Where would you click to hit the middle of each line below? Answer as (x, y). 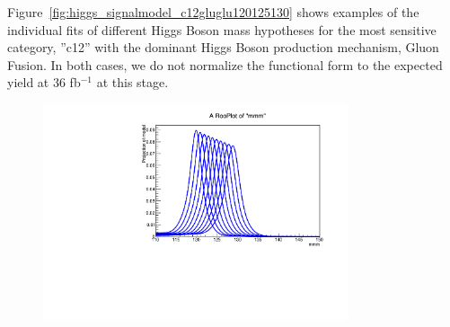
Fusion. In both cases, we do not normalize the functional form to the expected (225, 64)
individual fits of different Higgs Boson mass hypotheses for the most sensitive (222, 29)
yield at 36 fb (44, 82)
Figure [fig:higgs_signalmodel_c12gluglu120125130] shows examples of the (213, 12)
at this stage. (132, 82)
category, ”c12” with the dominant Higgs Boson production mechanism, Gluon (223, 47)
